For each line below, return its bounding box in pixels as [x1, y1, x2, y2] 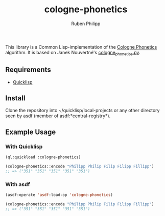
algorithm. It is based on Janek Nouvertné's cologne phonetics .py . [5, 49, 140, 57]
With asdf [5, 181, 30, 188]
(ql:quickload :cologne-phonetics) [5, 155, 81, 160]
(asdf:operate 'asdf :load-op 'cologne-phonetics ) [5, 192, 113, 198]
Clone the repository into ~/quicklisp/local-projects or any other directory [5, 107, 160, 114]
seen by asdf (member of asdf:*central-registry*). [5, 113, 111, 119]
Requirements [5, 66, 51, 74]
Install [5, 94, 26, 102]
